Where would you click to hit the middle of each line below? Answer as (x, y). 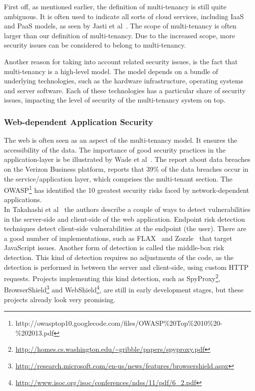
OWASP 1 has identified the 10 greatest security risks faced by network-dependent (127, 189)
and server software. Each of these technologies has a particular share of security (125, 90)
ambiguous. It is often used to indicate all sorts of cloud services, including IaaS (124, 16)
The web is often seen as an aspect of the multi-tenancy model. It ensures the (121, 140)
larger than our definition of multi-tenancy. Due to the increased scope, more (120, 35)
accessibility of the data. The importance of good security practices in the (115, 149)
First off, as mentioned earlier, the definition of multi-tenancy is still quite (115, 6)
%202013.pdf (35, 332)
